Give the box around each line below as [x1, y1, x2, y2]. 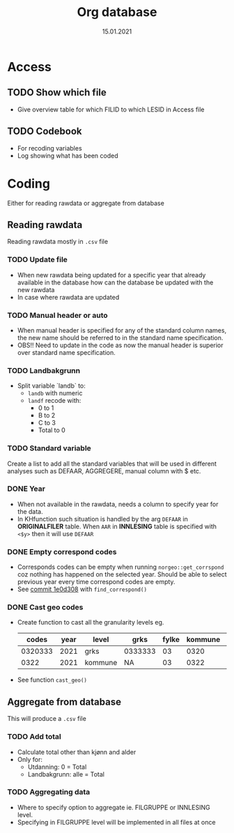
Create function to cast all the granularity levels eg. [17, 618, 164, 627]
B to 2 [38, 411, 56, 420]
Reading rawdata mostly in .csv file [7, 238, 109, 246]
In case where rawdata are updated [17, 293, 120, 301]
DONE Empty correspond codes [7, 547, 117, 556]
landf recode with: [27, 397, 81, 405]
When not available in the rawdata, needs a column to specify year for [17, 500, 219, 508]
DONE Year [7, 484, 45, 494]
